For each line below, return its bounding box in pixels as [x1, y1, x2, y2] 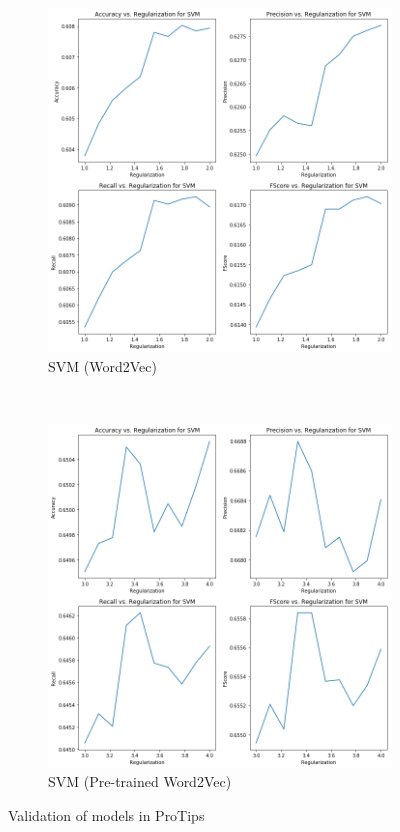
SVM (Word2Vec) [48, 355, 157, 376]
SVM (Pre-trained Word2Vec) [48, 771, 232, 792]
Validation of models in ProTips [8, 804, 205, 825]
